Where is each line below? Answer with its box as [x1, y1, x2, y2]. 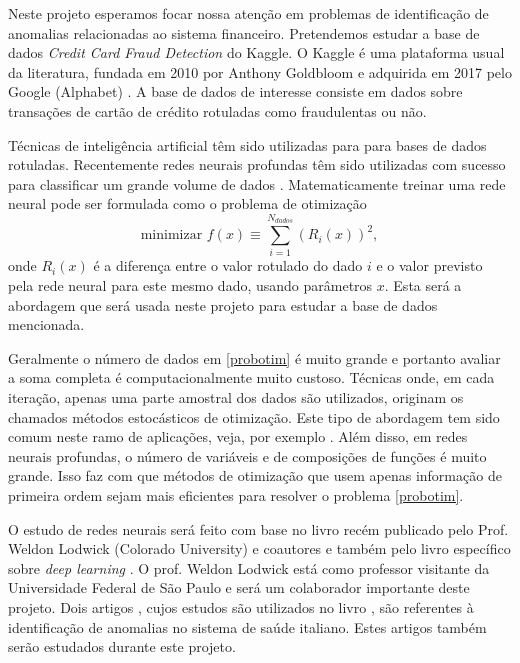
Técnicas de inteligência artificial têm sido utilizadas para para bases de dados [8, 134, 487, 155]
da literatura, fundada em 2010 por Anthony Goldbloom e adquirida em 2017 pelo [8, 61, 512, 82]
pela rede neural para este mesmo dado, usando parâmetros [8, 275, 373, 296]
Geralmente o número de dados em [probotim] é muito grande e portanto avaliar [8, 347, 501, 368]
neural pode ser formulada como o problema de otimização [8, 193, 367, 214]
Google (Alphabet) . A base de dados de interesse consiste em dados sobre [8, 81, 463, 102]
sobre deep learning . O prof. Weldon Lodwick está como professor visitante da [8, 557, 490, 578]
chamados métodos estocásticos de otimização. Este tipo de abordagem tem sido [8, 406, 500, 427]
